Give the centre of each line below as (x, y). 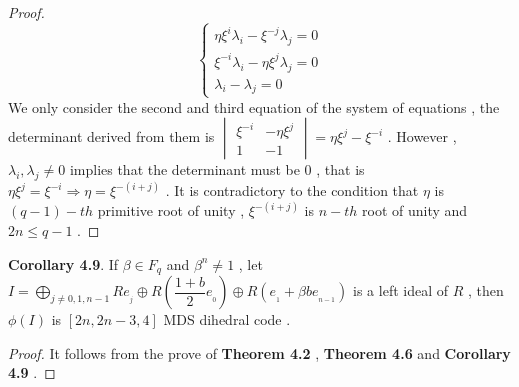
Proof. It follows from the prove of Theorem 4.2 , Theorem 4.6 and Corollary (259, 352)
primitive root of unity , (171, 210)
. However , (422, 136)
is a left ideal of (401, 290)
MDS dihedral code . (227, 319)
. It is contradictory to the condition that (292, 190)
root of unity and (415, 210)
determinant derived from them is (111, 136)
